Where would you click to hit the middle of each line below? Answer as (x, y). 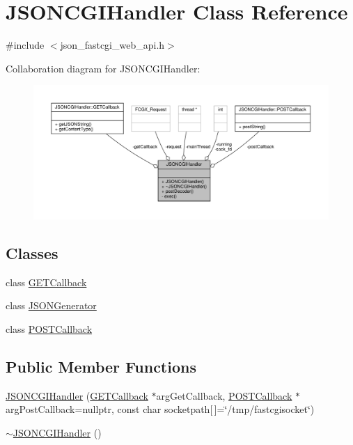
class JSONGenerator (51, 305)
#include (25, 45)
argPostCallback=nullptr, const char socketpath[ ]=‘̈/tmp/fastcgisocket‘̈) (160, 409)
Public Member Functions (101, 366)
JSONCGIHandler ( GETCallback (77, 395)
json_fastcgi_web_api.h (112, 45)
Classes (32, 252)
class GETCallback (46, 282)
